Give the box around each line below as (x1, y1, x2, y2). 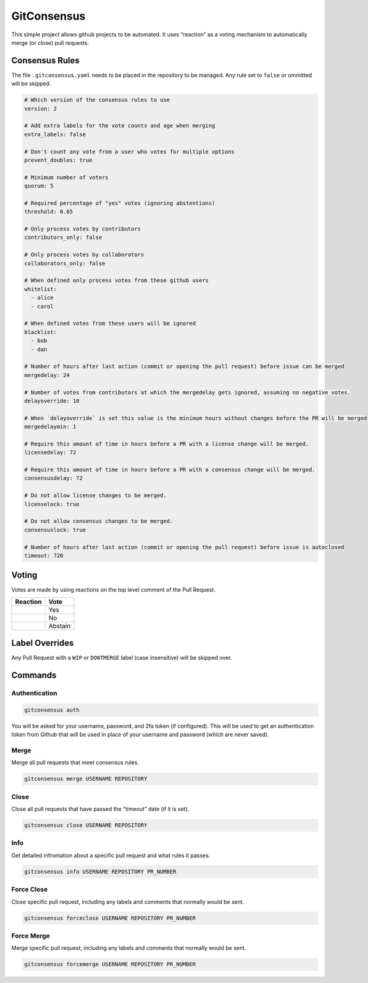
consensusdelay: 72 (24, 475, 83, 482)
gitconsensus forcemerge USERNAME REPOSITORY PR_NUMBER (24, 961, 196, 968)
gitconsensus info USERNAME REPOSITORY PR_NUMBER (24, 868, 177, 875)
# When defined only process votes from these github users (24, 277, 209, 284)
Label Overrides (11, 638, 74, 648)
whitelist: (24, 286, 57, 292)
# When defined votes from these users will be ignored (24, 320, 196, 327)
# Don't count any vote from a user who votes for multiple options (24, 148, 235, 155)
